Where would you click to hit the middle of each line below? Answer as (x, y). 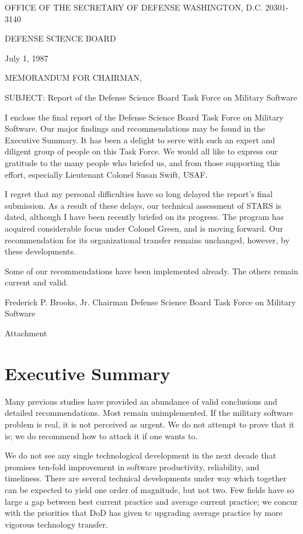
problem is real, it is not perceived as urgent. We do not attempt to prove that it (150, 424)
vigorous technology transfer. (56, 524)
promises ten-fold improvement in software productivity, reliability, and (132, 466)
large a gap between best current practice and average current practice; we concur (151, 501)
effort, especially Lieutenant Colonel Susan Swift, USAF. (106, 174)
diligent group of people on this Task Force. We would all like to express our (141, 151)
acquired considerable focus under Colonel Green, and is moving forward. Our (144, 228)
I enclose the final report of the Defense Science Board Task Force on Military (144, 117)
